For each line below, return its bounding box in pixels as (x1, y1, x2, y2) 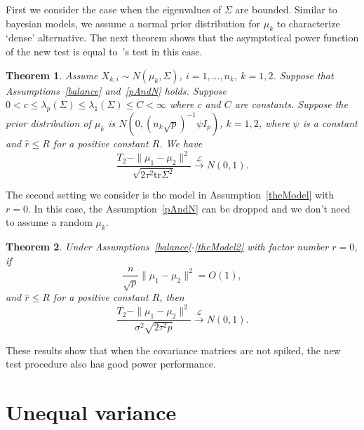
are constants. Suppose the (234, 97, 348, 112)
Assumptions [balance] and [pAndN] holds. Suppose (6, 83, 227, 98)
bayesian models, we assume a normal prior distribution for (6, 15, 261, 30)
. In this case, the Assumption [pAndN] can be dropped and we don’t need (27, 201, 351, 215)
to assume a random (6, 215, 93, 229)
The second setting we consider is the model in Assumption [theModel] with (6, 187, 335, 202)
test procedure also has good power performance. (6, 356, 216, 371)
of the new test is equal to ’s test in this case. (6, 43, 203, 58)
